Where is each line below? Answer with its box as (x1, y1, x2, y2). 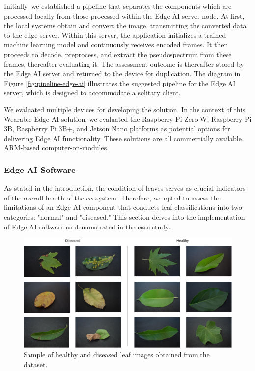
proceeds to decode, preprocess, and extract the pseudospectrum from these (4, 49, 232, 59)
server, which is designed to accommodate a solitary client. (4, 87, 181, 98)
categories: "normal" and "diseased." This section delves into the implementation (4, 211, 245, 222)
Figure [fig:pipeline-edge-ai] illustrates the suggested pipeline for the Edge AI (4, 78, 236, 88)
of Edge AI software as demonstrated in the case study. (4, 221, 170, 231)
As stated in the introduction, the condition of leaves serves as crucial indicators (4, 183, 246, 193)
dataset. (24, 359, 48, 370)
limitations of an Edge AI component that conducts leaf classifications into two (4, 202, 242, 212)
